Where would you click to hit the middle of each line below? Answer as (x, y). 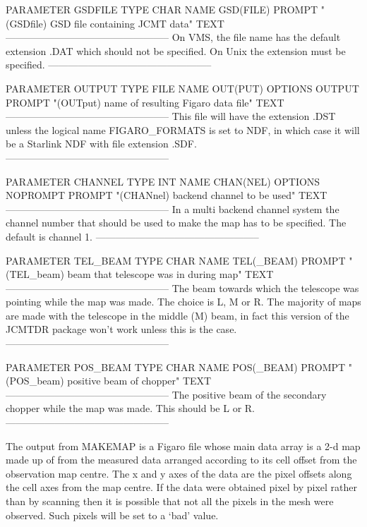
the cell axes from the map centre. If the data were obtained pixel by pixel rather (182, 487)
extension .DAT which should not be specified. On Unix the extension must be (176, 50)
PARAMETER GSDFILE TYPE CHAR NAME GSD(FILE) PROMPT (162, 9)
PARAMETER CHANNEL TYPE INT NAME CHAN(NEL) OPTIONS (163, 181)
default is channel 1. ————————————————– (132, 236)
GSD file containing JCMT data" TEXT (137, 23)
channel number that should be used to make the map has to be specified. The (176, 223)
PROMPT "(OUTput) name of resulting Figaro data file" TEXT (145, 102)
